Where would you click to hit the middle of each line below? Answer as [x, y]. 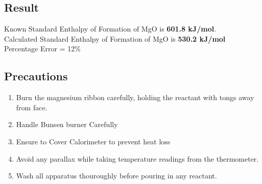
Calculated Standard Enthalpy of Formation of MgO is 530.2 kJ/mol [115, 38]
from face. [32, 107]
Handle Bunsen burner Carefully [67, 124]
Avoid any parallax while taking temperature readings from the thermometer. [137, 158]
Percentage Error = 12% [42, 49]
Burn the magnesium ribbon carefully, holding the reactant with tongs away [135, 97]
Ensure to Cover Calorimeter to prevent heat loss [93, 141]
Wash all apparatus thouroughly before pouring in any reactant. [116, 176]
